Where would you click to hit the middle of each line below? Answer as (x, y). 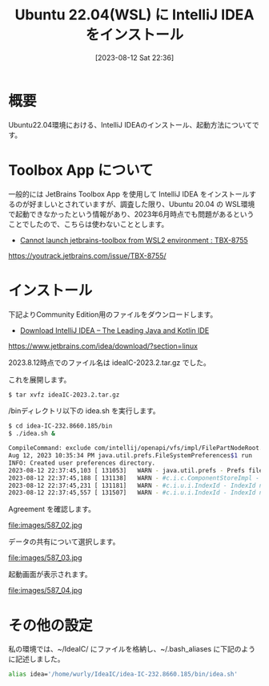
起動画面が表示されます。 (50, 574)
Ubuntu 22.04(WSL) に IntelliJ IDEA (134, 15)
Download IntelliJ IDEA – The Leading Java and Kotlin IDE (114, 330)
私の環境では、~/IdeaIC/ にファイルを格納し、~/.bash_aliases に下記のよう (132, 649)
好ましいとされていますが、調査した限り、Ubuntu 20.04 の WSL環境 (142, 204)
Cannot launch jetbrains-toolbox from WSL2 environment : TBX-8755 (134, 240)
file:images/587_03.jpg (45, 558)
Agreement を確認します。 (52, 509)
